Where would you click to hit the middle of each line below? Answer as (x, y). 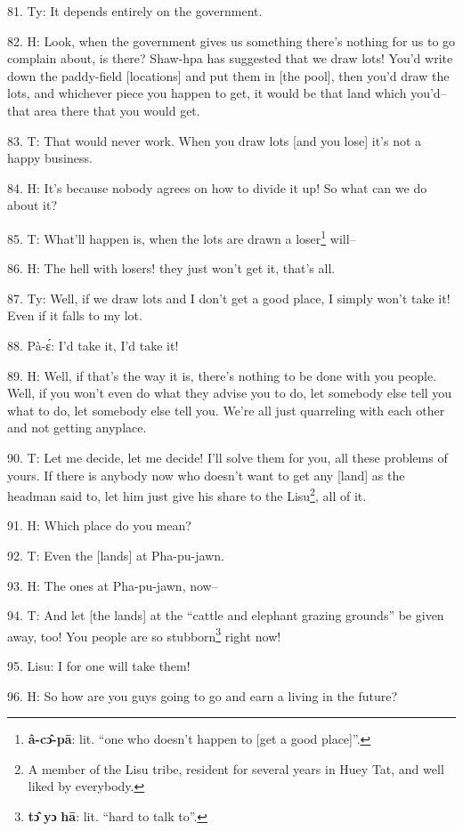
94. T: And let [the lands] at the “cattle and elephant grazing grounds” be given (226, 615)
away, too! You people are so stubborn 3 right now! (144, 634)
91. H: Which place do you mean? (99, 525)
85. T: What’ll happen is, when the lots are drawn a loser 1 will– (182, 237)
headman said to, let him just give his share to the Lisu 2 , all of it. (187, 494)
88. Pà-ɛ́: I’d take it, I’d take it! (93, 345)
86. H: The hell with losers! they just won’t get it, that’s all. (171, 268)
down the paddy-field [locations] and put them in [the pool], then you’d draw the (228, 75)
